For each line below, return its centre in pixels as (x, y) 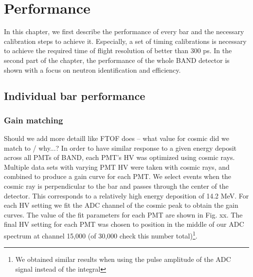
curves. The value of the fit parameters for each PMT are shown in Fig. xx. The (123, 214)
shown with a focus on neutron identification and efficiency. (92, 69)
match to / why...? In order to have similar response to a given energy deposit (120, 148)
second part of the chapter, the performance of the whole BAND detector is (117, 60)
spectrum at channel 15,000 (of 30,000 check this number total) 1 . (101, 235)
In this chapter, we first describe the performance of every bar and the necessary (124, 31)
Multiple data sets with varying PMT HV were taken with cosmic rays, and (117, 167)
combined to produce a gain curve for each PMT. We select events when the (118, 176)
